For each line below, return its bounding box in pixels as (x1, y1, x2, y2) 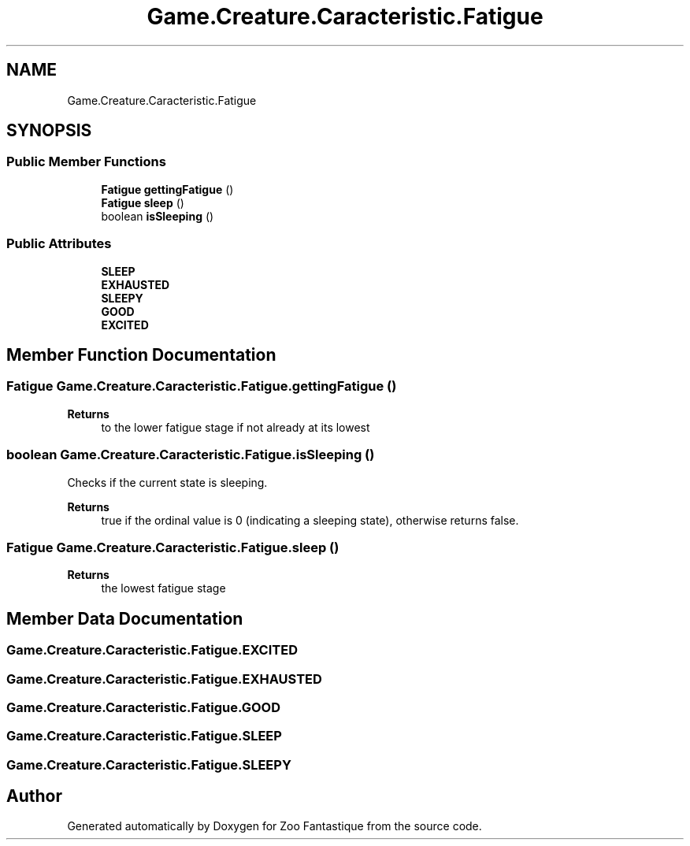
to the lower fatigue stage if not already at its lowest (101, 420, 370, 434)
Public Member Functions (6, 154, 166, 170)
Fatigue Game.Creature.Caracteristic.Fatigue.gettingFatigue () (6, 378, 397, 395)
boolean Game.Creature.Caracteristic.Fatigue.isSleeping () (6, 447, 375, 463)
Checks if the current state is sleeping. (67, 475, 268, 489)
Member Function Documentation (6, 344, 276, 365)
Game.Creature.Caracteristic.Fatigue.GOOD (6, 699, 281, 715)
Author (6, 786, 62, 807)
